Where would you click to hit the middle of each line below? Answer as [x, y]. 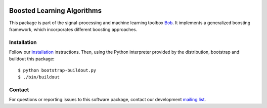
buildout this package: [32, 59]
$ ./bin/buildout [39, 77]
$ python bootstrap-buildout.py [57, 70]
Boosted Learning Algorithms [55, 11]
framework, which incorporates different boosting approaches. [73, 29]
